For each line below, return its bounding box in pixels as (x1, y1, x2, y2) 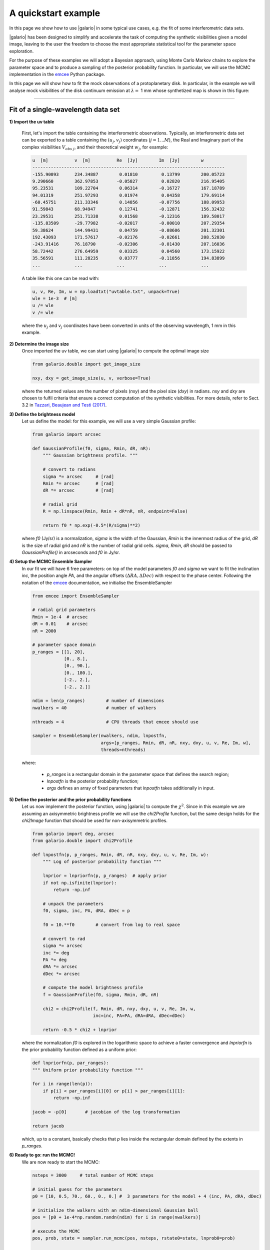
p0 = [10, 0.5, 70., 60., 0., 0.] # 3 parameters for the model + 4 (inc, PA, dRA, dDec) (32, 1193, 262, 1199)
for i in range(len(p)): (32, 1081, 93, 1087)
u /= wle (32, 302, 54, 308)
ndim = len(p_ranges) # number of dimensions (32, 698, 164, 703)
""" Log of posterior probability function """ (42, 859, 162, 864)
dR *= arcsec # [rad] (42, 487, 114, 493)
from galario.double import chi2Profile (32, 838, 132, 843)
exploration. (9, 48, 34, 54)
